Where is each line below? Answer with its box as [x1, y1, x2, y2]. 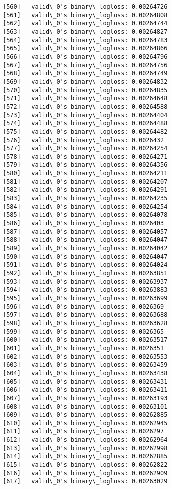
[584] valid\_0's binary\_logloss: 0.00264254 [3, 203, 168, 210]
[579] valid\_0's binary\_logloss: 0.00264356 [3, 161, 168, 169]
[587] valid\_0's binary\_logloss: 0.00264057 [3, 228, 168, 235]
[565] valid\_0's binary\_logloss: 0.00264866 [3, 45, 168, 52]
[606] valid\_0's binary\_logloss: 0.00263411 [3, 386, 168, 394]
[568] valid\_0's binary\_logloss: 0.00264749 [3, 70, 168, 77]
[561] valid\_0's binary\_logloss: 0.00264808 [3, 11, 168, 19]
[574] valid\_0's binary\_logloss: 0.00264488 [3, 120, 168, 127]
